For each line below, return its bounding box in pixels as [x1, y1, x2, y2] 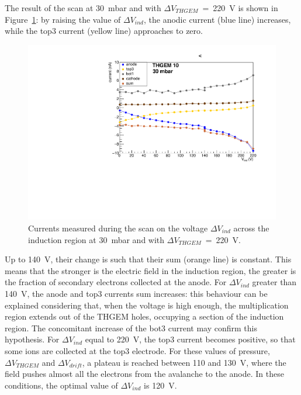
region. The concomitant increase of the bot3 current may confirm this [5, 321, 257, 334]
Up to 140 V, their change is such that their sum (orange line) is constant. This [5, 253, 292, 265]
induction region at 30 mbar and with [28, 233, 165, 245]
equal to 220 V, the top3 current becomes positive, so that [85, 333, 296, 345]
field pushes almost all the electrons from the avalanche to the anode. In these [5, 368, 284, 380]
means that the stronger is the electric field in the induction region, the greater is [5, 264, 296, 276]
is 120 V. [144, 379, 177, 391]
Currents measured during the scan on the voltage [28, 222, 208, 234]
